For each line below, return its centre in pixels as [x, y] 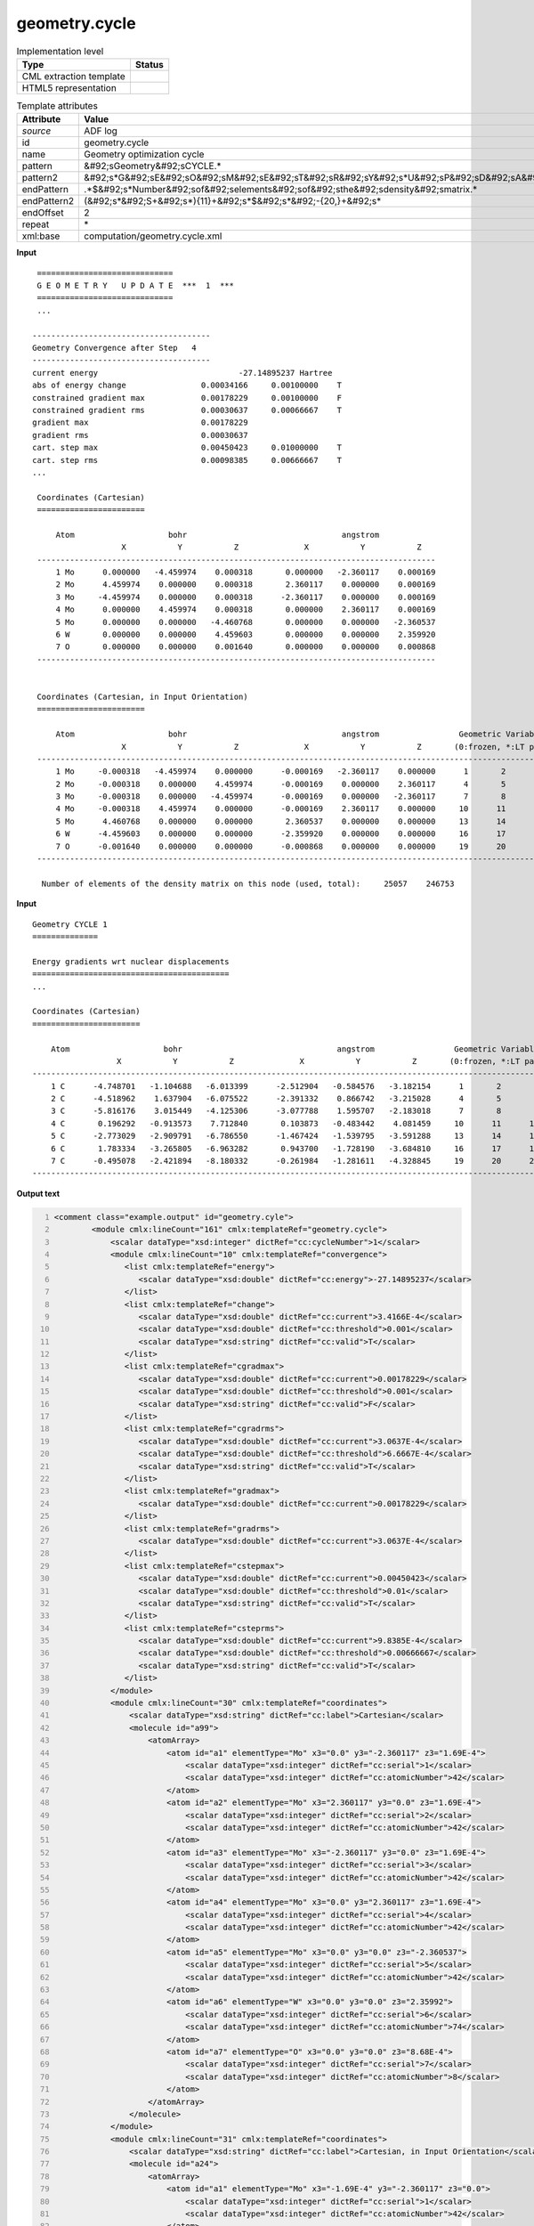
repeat [36, 224]
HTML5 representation [69, 87]
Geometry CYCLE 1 [70, 924]
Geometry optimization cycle [144, 154]
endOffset [43, 213]
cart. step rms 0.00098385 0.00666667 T [187, 460]
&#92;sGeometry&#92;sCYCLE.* [153, 167]
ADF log [101, 131]
